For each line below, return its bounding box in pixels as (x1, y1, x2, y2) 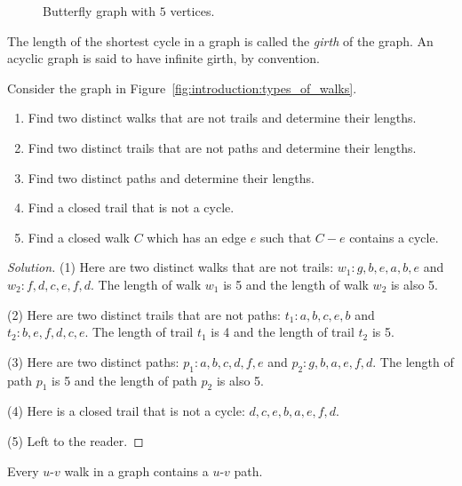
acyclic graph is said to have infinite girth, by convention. (7, 49, 320, 68)
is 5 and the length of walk (223, 275, 369, 293)
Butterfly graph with (43, 2, 156, 20)
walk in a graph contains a (64, 461, 209, 480)
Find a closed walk (28, 227, 131, 246)
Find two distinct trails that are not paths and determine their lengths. (28, 138, 417, 156)
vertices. (170, 2, 215, 20)
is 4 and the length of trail (211, 323, 354, 341)
